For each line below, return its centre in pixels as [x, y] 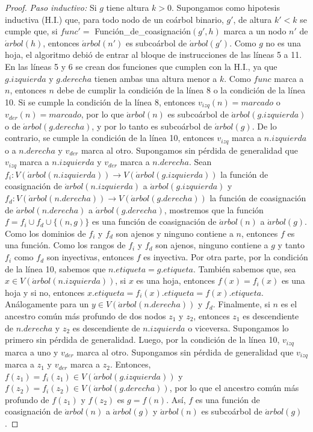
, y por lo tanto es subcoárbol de [152, 126]
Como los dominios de [45, 233]
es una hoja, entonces [176, 280]
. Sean [200, 162]
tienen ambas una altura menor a [156, 78]
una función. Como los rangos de [65, 245]
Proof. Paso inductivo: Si [51, 7]
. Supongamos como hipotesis [226, 7]
